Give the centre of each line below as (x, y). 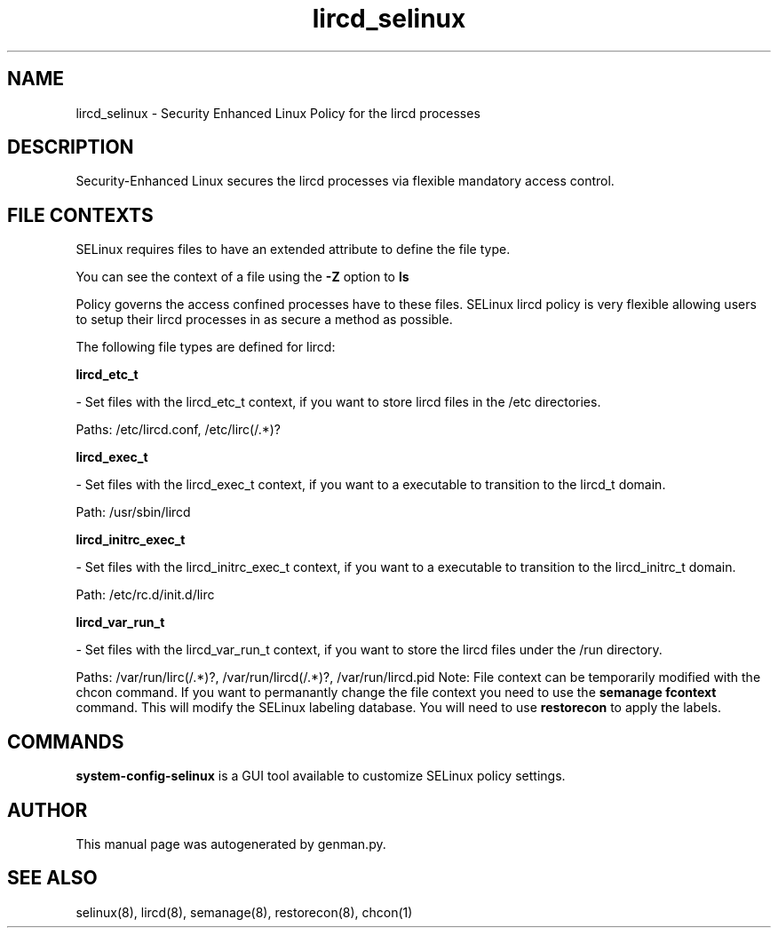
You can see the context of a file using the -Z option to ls (242, 277)
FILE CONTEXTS (80, 215)
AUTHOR (48, 810)
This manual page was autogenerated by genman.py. (231, 844)
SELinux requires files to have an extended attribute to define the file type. (293, 250)
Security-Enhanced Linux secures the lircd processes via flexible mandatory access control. (345, 181)
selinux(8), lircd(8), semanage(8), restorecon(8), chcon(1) (244, 912)
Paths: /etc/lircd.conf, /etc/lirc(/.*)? (178, 430)
